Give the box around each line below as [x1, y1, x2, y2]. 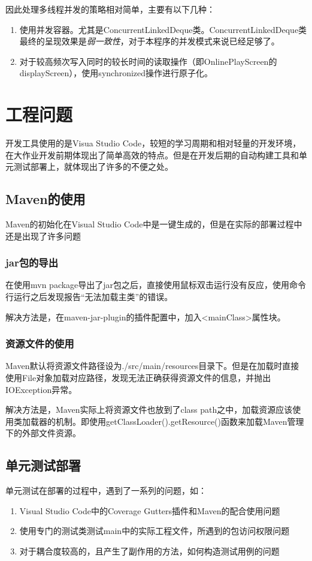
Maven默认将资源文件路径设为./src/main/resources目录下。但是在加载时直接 [5, 359, 299, 372]
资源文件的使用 [5, 336, 74, 351]
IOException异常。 [5, 383, 77, 395]
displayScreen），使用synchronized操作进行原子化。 [19, 67, 213, 79]
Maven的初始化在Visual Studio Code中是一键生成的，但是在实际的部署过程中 [5, 218, 302, 230]
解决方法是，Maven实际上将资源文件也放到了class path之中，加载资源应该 [5, 403, 293, 416]
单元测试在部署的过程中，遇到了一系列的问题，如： [5, 484, 207, 497]
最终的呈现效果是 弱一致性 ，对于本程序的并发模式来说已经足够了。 [19, 35, 280, 47]
